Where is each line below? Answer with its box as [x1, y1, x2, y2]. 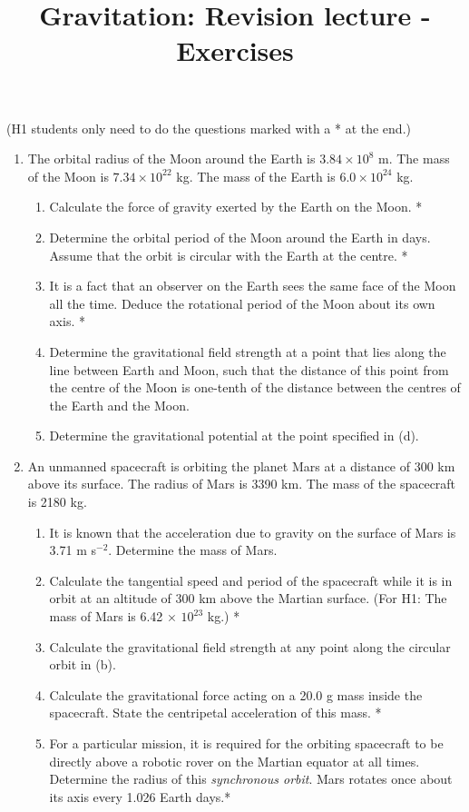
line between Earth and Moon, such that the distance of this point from [49, 360, 449, 379]
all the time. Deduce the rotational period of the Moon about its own [49, 293, 435, 312]
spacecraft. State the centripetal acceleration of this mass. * [49, 703, 382, 722]
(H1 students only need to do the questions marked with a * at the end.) [6, 118, 411, 137]
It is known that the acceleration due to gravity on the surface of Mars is [49, 522, 456, 541]
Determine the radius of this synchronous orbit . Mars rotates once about [49, 769, 453, 788]
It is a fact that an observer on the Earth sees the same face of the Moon [49, 276, 456, 295]
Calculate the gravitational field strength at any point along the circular [49, 637, 451, 656]
